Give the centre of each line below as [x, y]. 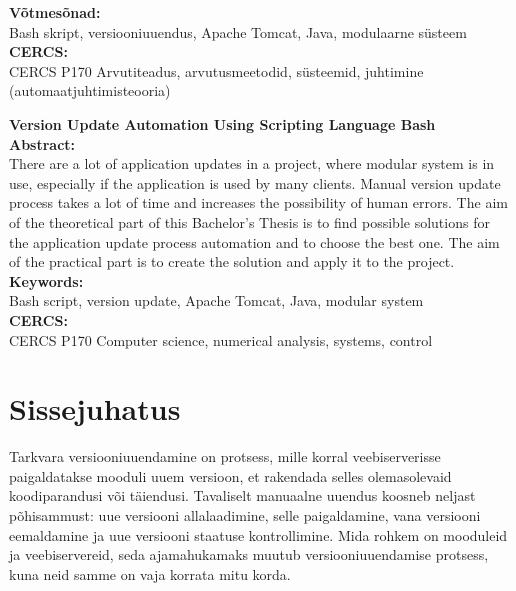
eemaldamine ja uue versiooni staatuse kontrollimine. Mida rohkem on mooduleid [258, 534]
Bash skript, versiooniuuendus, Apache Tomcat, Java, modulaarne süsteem [238, 31]
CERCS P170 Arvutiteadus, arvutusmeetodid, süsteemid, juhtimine [216, 70]
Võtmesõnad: [55, 12]
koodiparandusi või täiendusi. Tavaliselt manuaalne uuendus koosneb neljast [242, 495]
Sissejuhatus [95, 408]
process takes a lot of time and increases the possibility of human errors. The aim [258, 202]
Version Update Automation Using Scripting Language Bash [222, 123]
